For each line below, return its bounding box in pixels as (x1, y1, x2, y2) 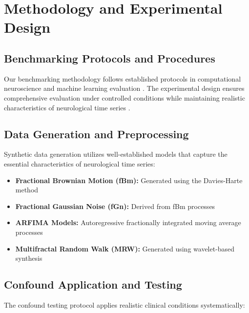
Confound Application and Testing (4, 277, 182, 292)
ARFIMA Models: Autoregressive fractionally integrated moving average (15, 217, 241, 228)
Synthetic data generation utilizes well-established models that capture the (4, 149, 228, 159)
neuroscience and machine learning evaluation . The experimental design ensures (4, 83, 245, 93)
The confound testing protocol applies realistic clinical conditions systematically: (4, 299, 245, 310)
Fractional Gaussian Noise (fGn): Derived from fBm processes (15, 201, 215, 211)
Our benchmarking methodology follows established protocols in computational (4, 73, 241, 83)
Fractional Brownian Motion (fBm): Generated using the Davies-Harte (15, 175, 243, 185)
